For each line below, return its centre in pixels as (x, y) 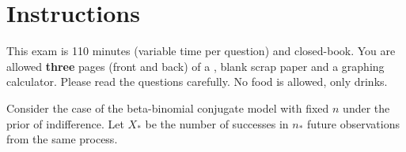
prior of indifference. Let (65, 123)
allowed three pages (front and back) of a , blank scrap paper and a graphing (195, 66)
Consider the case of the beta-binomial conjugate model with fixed (168, 108)
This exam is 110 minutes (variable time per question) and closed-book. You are (201, 51)
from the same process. (62, 139)
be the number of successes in (217, 123)
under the (366, 108)
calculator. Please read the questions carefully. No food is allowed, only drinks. (197, 82)
